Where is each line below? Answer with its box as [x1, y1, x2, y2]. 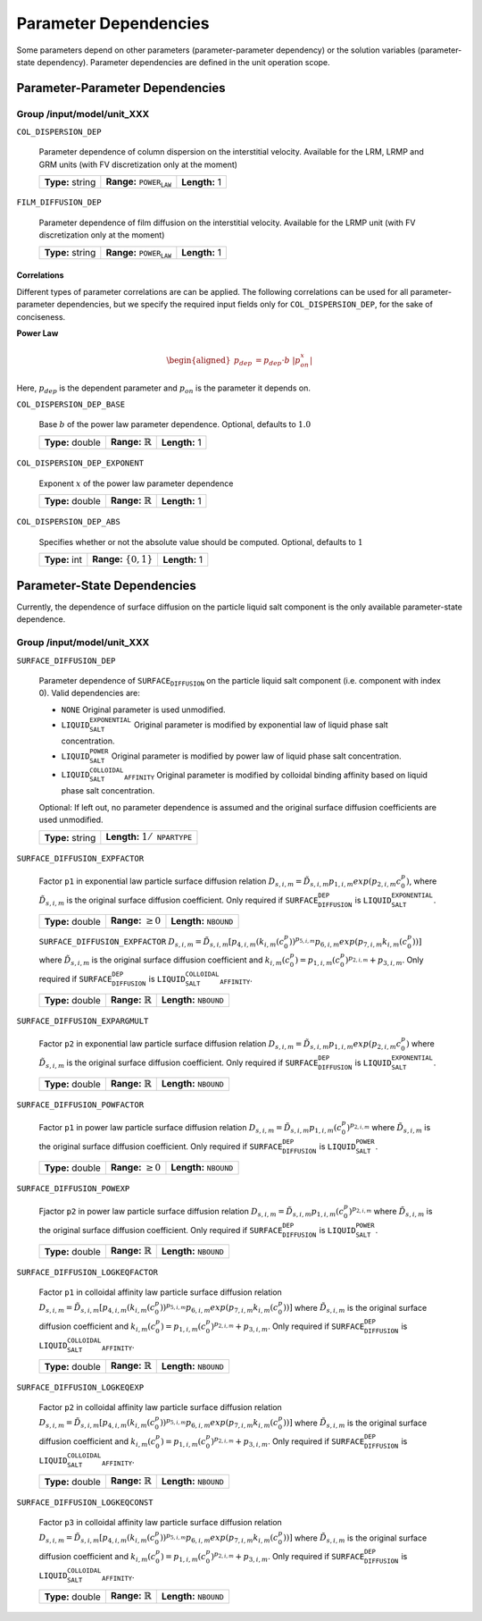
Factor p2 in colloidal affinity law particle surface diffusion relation [38, 1402, 283, 1413]
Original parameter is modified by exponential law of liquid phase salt [134, 719, 388, 730]
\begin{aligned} [166, 355, 231, 365]
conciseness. [16, 311, 66, 322]
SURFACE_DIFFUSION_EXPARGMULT [16, 1015, 149, 1026]
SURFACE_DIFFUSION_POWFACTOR [16, 1099, 145, 1110]
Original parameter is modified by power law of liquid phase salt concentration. [111, 751, 402, 761]
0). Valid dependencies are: [38, 688, 140, 699]
